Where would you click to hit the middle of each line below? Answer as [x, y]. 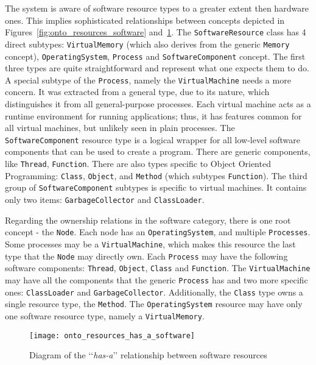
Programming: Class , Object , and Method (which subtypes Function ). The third [156, 175]
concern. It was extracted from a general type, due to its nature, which [137, 92]
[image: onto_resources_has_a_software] [112, 335]
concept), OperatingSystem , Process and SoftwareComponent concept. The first [155, 56]
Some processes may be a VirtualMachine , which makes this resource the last [150, 243]
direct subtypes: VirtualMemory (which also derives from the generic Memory [147, 44]
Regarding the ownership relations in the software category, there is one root [148, 220]
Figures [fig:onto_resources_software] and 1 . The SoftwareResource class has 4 [156, 32]
